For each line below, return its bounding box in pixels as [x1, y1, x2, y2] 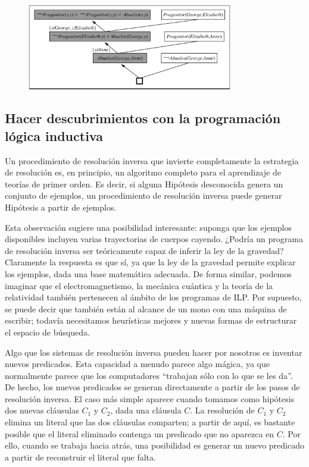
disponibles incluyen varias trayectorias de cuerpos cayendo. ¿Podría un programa [5, 233, 303, 245]
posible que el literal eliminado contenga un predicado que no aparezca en [5, 427, 274, 440]
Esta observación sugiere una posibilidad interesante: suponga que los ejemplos [5, 221, 292, 233]
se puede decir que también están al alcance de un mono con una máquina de [5, 302, 287, 315]
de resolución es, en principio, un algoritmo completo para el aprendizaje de [5, 166, 281, 178]
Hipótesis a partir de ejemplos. [5, 200, 117, 213]
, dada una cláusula [110, 404, 182, 416]
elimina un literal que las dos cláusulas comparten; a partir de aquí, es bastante [5, 416, 295, 428]
